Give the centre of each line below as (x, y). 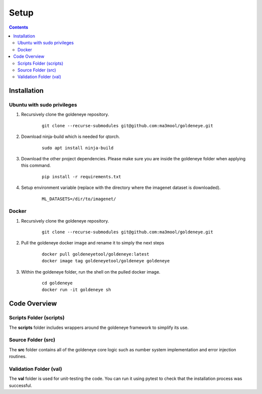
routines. (18, 357)
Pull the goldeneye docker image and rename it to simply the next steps (93, 243)
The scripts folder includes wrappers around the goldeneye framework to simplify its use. (99, 327)
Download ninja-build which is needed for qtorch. (71, 137)
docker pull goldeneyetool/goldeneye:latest (96, 254)
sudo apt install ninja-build (78, 148)
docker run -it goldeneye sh (76, 290)
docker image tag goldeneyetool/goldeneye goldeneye (106, 261)
